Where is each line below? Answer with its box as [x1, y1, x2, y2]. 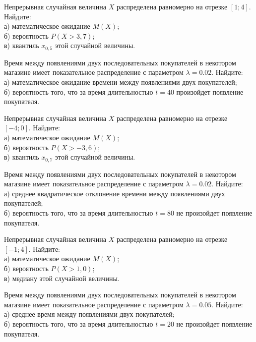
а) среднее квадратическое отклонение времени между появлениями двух [4, 188, 225, 198]
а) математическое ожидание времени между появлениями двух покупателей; [4, 77, 237, 87]
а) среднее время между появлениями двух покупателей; [4, 309, 175, 319]
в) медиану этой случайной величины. [4, 273, 120, 283]
